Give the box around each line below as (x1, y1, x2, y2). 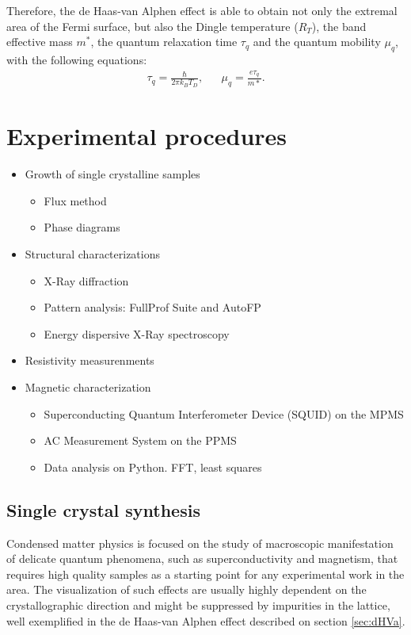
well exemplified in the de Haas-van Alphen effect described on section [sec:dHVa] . (6, 612, 405, 629)
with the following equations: (6, 51, 147, 67)
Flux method (44, 192, 107, 208)
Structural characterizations (25, 246, 160, 262)
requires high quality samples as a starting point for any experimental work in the (6, 565, 405, 582)
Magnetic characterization (25, 379, 151, 395)
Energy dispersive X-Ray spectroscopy (44, 325, 230, 342)
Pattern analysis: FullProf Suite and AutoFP (44, 299, 261, 316)
